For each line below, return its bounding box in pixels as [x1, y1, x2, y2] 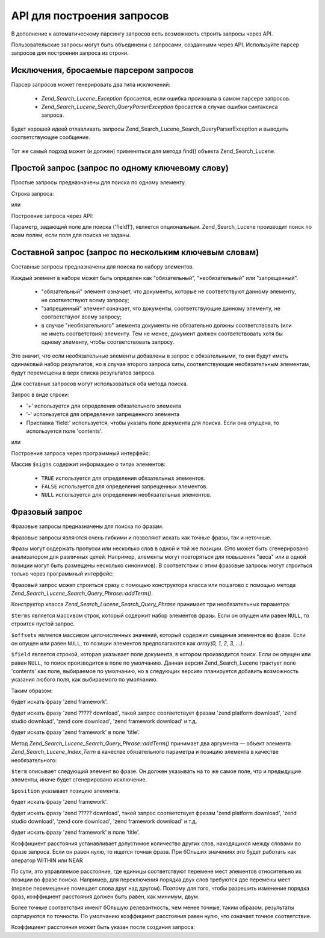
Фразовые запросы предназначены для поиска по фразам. [11, 523, 164, 530]
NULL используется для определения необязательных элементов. [41, 491, 212, 499]
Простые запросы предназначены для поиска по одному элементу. [11, 179, 187, 186]
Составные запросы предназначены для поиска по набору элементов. [11, 263, 194, 270]
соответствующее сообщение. [11, 134, 90, 141]
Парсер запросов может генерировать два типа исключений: [11, 81, 171, 89]
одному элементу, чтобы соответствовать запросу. [41, 338, 175, 346]
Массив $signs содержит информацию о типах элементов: [11, 461, 166, 468]
